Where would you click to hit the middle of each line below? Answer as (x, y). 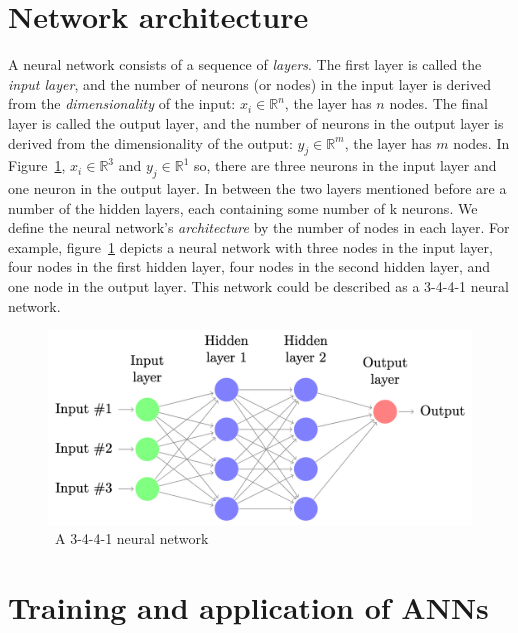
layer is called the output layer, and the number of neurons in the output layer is (256, 122)
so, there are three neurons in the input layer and (345, 165)
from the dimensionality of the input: (122, 103)
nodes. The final (438, 103)
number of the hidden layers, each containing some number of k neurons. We (243, 207)
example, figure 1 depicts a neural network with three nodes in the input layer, (250, 246)
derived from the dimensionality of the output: (150, 142)
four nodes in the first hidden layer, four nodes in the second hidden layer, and (249, 266)
